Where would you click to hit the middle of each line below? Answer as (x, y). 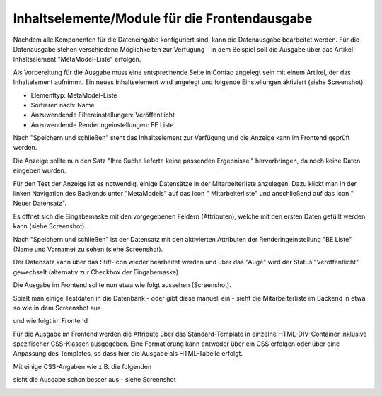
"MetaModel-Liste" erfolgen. (99, 59)
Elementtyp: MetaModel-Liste (74, 95)
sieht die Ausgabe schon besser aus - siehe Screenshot (94, 380)
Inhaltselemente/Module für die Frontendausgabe (163, 18)
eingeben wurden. (40, 170)
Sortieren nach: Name (63, 105)
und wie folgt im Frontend (51, 321)
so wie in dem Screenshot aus (57, 308)
